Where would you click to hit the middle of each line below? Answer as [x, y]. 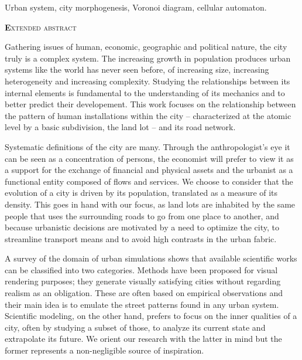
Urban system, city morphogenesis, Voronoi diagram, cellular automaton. [136, 7]
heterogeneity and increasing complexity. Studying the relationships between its [147, 81]
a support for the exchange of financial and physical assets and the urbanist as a [149, 170]
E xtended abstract [41, 27]
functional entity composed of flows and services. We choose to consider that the [149, 181]
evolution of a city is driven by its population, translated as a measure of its [141, 193]
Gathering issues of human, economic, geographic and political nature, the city [146, 47]
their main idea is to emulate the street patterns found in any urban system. [142, 304]
